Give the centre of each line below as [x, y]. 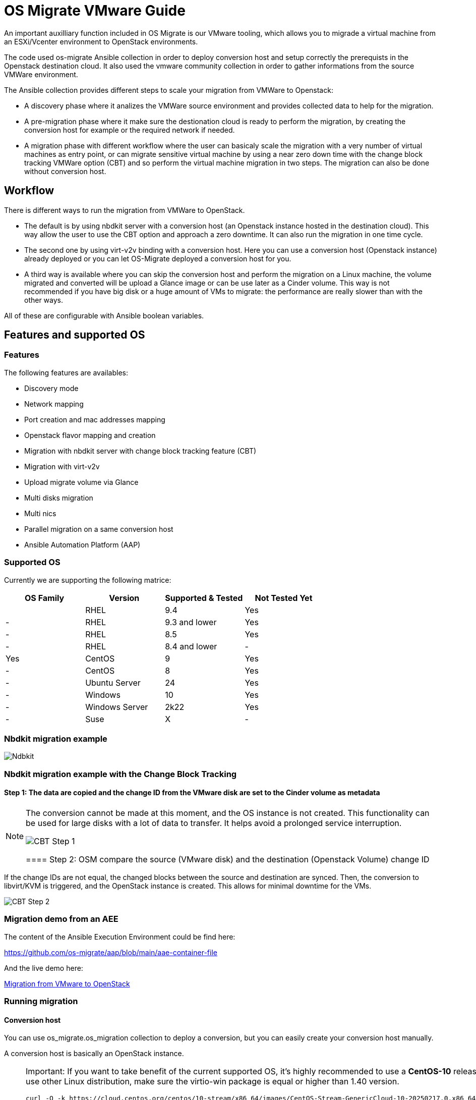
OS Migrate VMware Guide [95, 11]
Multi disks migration [59, 498]
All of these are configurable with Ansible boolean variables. [104, 315]
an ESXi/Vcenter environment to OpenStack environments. [101, 41]
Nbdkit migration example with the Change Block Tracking [121, 774]
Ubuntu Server [113, 682]
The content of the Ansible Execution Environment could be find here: [120, 937]
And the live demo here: [44, 968]
